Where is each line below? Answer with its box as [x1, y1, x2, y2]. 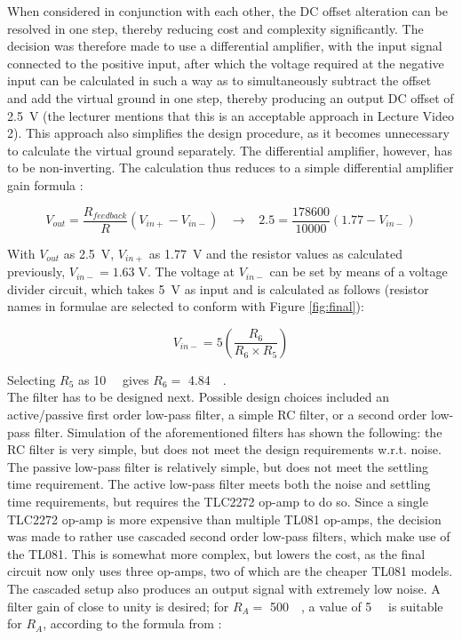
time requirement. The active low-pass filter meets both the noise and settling [7, 475, 431, 493]
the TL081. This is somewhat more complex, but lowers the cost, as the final [7, 544, 426, 563]
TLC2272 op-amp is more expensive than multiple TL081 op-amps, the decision [7, 509, 442, 528]
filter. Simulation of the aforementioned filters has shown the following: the [34, 422, 442, 441]
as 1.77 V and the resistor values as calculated [148, 244, 402, 262]
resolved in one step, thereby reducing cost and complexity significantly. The [7, 19, 424, 37]
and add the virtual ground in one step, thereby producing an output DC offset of [7, 88, 454, 107]
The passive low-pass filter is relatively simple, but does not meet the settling [7, 457, 428, 475]
